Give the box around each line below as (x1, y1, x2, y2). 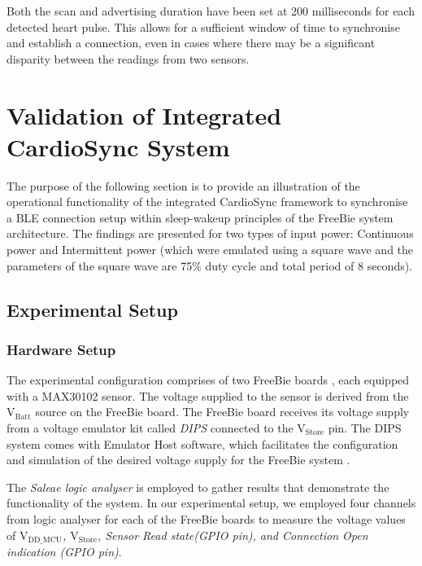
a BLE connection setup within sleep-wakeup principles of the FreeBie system (7, 208, 394, 226)
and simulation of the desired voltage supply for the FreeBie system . (7, 451, 350, 468)
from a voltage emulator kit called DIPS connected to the (7, 419, 294, 437)
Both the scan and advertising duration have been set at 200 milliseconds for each (7, 2, 415, 19)
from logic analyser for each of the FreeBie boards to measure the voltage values (7, 511, 406, 527)
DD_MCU (28, 536, 63, 545)
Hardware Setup (7, 339, 116, 359)
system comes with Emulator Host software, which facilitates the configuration (7, 435, 398, 452)
